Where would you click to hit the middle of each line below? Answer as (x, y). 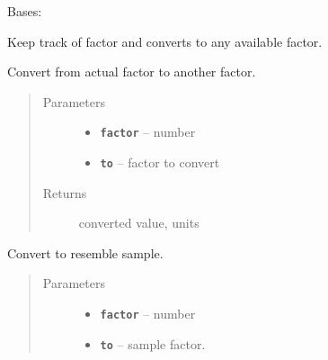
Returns (65, 192)
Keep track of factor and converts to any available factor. (165, 41)
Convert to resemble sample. (85, 252)
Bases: (25, 11)
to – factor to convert (160, 162)
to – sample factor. (153, 343)
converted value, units (139, 223)
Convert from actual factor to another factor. (132, 72)
